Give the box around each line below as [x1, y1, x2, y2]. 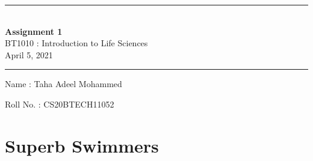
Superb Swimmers [5, 133, 159, 157]
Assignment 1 [5, 25, 63, 37]
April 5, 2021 [5, 48, 53, 61]
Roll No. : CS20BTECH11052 [5, 97, 114, 110]
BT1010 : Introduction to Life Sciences [5, 37, 148, 49]
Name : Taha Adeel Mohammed [5, 77, 122, 90]
